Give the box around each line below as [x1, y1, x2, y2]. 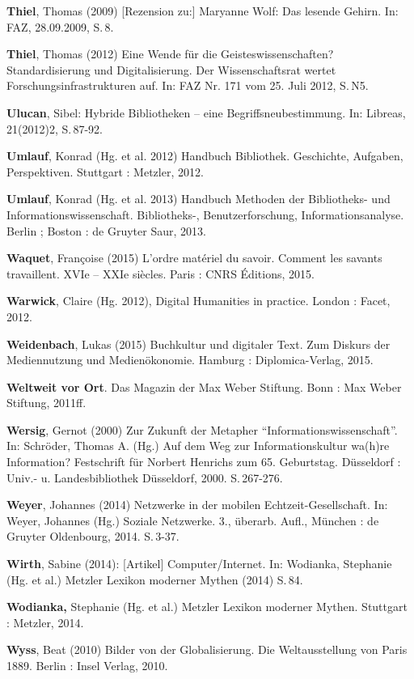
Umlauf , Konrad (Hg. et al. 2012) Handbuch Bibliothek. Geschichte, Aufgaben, [6, 147, 403, 164]
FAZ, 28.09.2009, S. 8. [6, 18, 114, 35]
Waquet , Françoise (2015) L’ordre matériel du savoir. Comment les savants [6, 249, 382, 266]
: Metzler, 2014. [6, 613, 84, 630]
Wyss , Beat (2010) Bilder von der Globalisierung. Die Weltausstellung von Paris [6, 641, 408, 658]
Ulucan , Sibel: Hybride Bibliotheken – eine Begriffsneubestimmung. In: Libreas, [6, 104, 406, 121]
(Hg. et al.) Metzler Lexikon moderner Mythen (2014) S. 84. [6, 571, 303, 588]
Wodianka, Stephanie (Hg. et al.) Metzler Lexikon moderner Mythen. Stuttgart [6, 598, 408, 615]
